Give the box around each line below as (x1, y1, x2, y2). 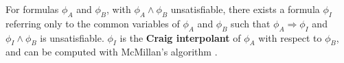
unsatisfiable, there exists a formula (170, 2, 320, 16)
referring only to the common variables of (5, 16, 180, 30)
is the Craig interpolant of (119, 30, 241, 45)
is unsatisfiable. (40, 30, 104, 45)
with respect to (258, 30, 322, 45)
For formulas (5, 2, 59, 16)
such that (231, 16, 271, 30)
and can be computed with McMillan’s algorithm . (5, 45, 218, 59)
